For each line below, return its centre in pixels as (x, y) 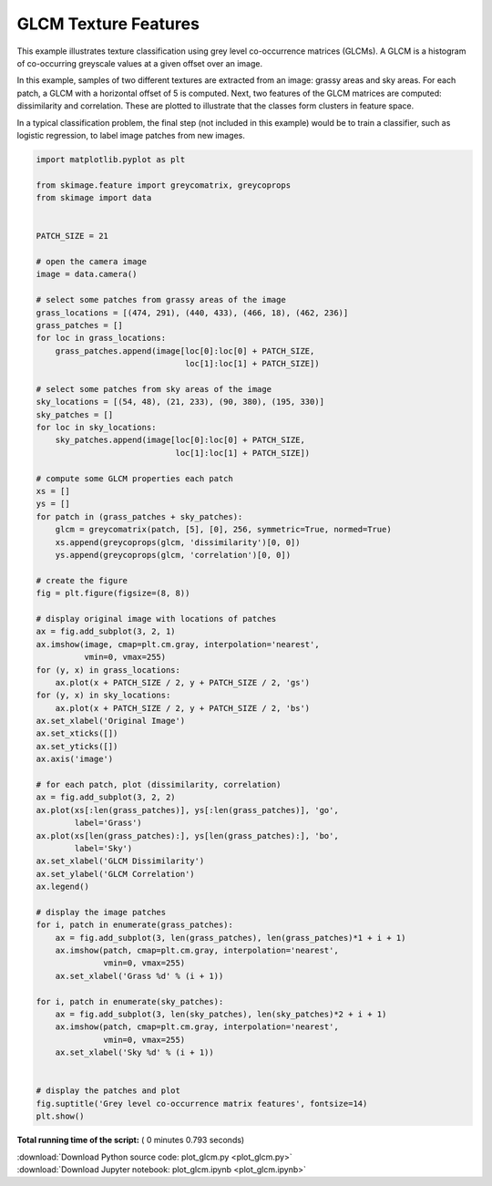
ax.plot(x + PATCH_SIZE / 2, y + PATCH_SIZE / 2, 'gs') (183, 682)
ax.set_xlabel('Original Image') (111, 721)
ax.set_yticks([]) (77, 746)
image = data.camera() (87, 274)
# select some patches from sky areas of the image (154, 389)
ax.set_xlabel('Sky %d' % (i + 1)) (134, 1052)
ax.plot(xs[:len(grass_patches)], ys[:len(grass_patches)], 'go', (187, 810)
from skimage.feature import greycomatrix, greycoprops (164, 185)
